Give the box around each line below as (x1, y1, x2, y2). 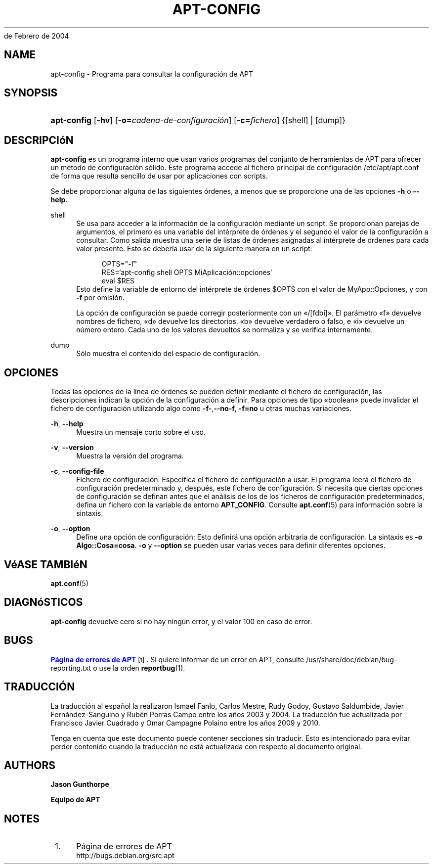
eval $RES (101, 276, 135, 285)
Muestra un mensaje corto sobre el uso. (76, 428, 206, 437)
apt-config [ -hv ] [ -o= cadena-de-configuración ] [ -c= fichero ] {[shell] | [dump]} (50, 115, 346, 126)
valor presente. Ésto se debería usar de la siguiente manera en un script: (76, 244, 312, 253)
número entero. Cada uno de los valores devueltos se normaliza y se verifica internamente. (76, 325, 373, 334)
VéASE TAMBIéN (4, 558, 87, 571)
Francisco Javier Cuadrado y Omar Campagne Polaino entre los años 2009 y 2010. (50, 718, 320, 727)
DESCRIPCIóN (4, 134, 74, 146)
